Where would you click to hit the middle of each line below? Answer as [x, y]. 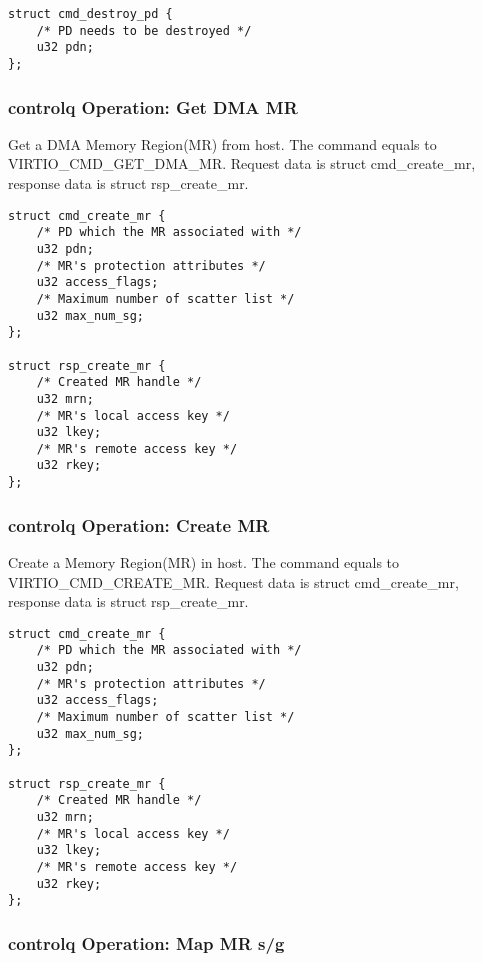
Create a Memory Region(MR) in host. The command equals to [204, 562]
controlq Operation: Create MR [139, 524]
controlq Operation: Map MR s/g [146, 942]
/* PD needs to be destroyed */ [144, 30]
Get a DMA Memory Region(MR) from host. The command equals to [222, 143]
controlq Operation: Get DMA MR [153, 106]
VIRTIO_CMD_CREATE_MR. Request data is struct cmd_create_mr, [233, 581]
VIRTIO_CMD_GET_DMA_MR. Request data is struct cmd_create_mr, [242, 163]
